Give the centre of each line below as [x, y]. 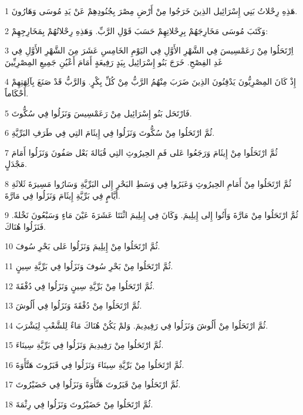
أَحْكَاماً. [17, 93]
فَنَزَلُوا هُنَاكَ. [26, 226]
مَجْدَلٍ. [16, 164]
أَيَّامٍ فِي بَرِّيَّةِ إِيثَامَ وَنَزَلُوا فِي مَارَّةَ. [63, 195]
